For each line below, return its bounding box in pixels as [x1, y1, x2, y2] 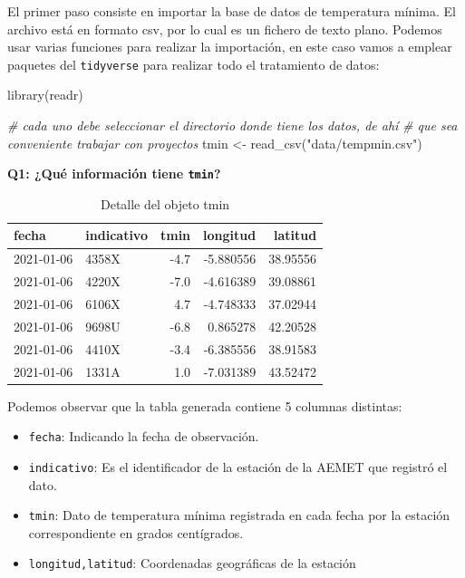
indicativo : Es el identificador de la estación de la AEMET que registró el [28, 457, 448, 476]
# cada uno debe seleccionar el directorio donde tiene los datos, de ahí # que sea [7, 116, 458, 135]
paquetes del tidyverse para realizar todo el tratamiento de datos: [7, 54, 380, 73]
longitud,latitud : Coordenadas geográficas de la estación [28, 554, 356, 573]
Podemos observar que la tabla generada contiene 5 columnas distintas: [7, 396, 402, 415]
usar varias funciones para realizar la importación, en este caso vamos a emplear [7, 37, 452, 56]
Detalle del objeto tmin [100, 194, 230, 213]
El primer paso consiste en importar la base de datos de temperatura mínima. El [7, 2, 456, 20]
